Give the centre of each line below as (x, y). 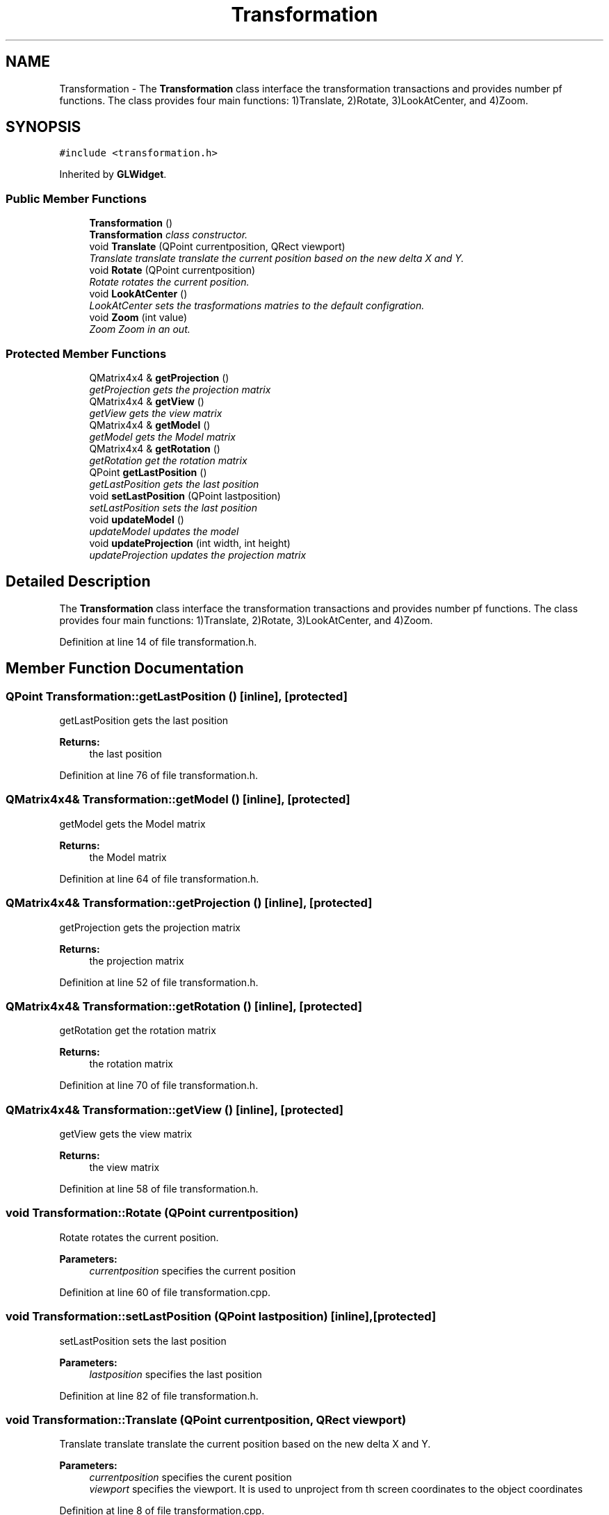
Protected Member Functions (86, 353)
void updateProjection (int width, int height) (190, 543)
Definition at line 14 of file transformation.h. (158, 641)
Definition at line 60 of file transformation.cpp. (165, 1292)
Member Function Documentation (125, 669)
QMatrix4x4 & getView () (147, 401)
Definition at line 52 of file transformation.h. (159, 982)
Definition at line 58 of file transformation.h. (159, 1189)
